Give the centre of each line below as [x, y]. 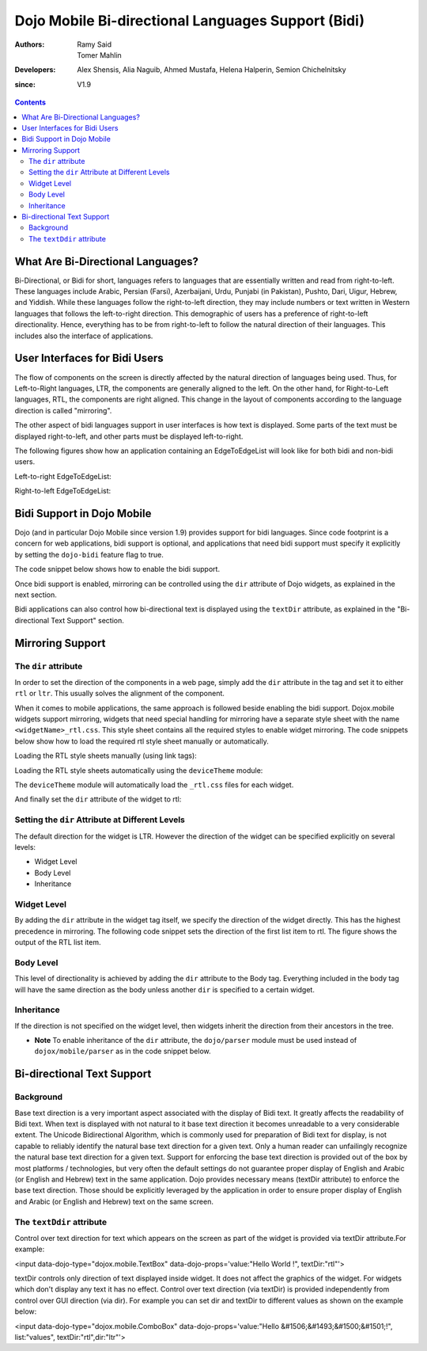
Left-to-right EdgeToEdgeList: [63, 476]
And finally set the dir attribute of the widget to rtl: [98, 799]
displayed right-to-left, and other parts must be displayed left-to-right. [129, 436]
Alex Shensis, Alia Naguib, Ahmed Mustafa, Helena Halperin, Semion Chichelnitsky [212, 70]
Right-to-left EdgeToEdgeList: [63, 491]
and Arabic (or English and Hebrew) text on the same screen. [114, 1201]
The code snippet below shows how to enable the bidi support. [117, 569]
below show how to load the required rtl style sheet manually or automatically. [142, 741]
